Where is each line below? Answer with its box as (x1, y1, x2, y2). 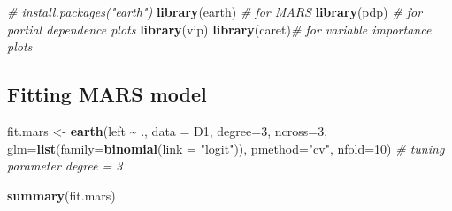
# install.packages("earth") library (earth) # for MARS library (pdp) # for (7, 3, 423, 20)
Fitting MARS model (7, 80, 207, 108)
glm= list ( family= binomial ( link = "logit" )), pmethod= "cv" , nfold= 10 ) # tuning (7, 139, 445, 157)
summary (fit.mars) (7, 185, 116, 204)
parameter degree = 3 (7, 156, 123, 175)
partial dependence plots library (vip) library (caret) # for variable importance (7, 19, 432, 38)
